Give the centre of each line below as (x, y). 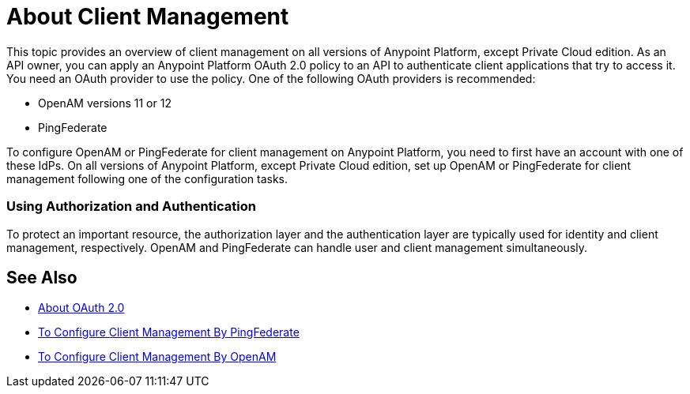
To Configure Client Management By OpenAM (157, 357)
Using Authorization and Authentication (131, 206)
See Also (42, 277)
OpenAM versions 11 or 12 (105, 103)
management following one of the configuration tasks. (147, 178)
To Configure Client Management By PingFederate (169, 332)
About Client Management (148, 17)
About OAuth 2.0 (81, 308)
